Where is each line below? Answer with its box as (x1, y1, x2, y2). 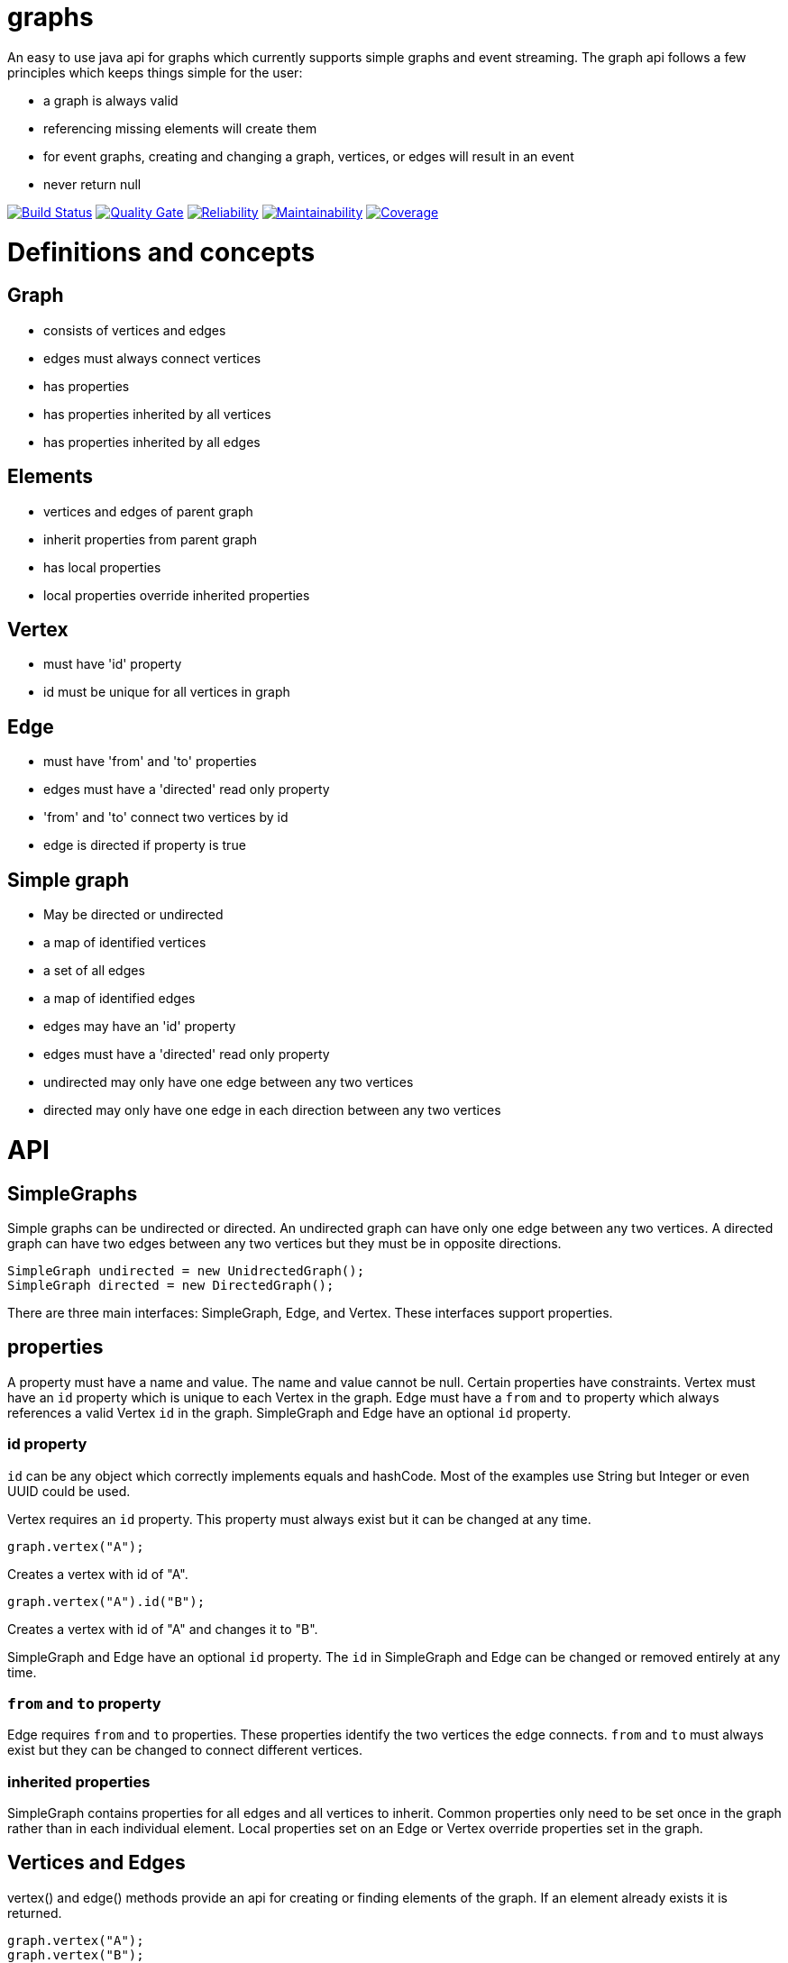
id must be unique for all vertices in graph (43, 684, 290, 700)
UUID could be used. (7, 1483, 131, 1499)
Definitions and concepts (7, 236, 316, 268)
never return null (43, 176, 142, 192)
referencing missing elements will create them (43, 120, 317, 136)
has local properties (43, 559, 161, 575)
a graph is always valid (43, 92, 179, 108)
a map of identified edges (43, 991, 196, 1007)
